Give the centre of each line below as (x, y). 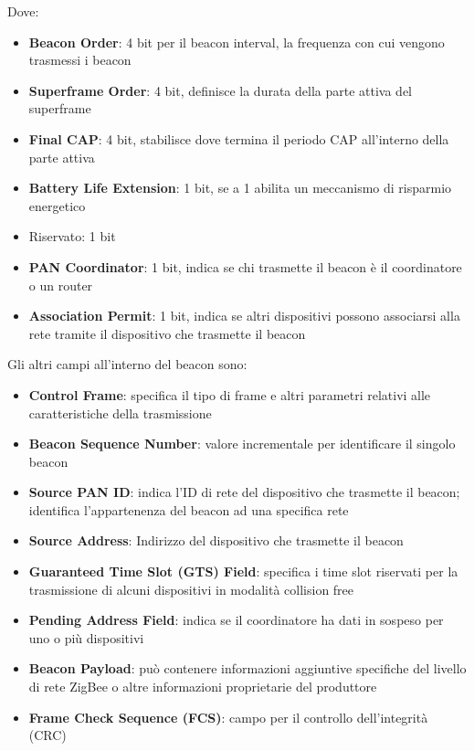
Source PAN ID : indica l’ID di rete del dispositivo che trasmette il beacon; (244, 492)
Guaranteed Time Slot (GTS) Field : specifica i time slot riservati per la (243, 571)
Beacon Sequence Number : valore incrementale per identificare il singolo (242, 444)
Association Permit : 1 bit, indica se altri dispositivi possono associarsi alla (244, 316)
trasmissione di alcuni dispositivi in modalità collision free (191, 589)
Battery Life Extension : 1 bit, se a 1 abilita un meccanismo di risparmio (240, 188)
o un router (61, 285)
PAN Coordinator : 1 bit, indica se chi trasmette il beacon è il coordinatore (245, 266)
